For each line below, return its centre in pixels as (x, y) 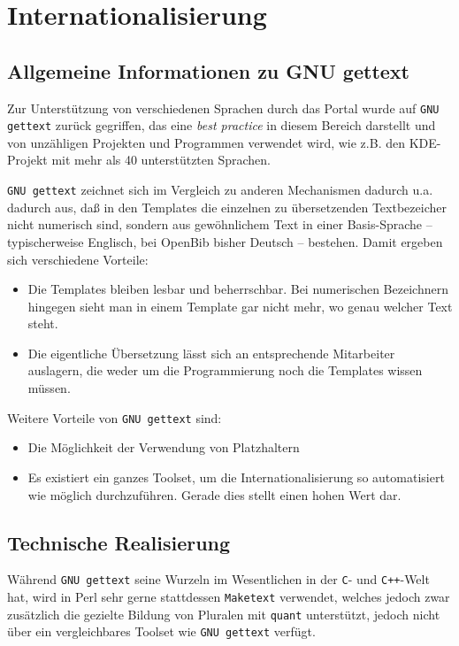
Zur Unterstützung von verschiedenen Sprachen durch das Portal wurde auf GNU (223, 108)
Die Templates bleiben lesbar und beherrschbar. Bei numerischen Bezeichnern (238, 289)
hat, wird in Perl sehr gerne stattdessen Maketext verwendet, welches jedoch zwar (229, 596)
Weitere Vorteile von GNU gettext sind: (115, 417)
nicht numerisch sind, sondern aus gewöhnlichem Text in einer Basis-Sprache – (220, 224)
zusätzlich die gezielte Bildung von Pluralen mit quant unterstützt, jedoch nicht (224, 614)
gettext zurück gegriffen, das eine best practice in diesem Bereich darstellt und (222, 125)
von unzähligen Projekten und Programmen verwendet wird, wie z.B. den (206, 142)
